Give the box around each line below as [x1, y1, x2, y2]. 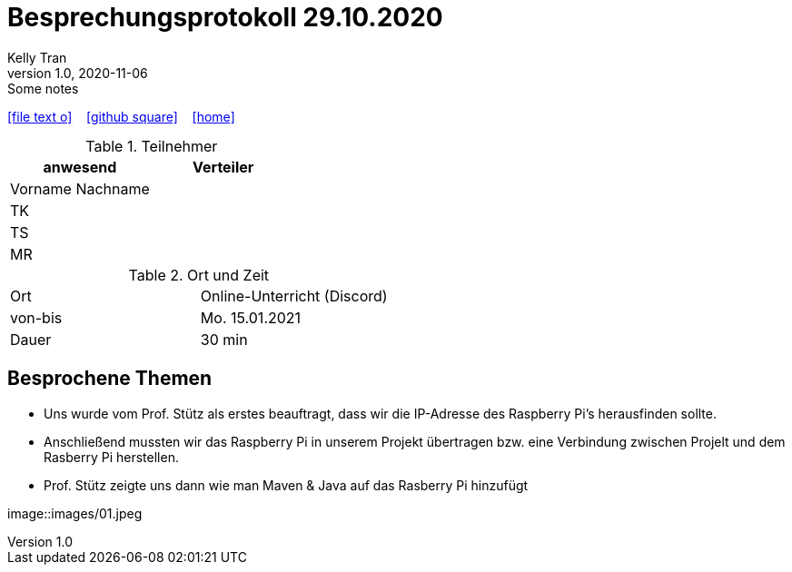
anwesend [43, 157, 117, 176]
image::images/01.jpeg [7, 505, 143, 521]
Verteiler [193, 157, 254, 176]
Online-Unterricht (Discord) [200, 286, 388, 305]
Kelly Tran [7, 49, 67, 65]
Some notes [7, 80, 79, 96]
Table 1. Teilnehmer [85, 136, 218, 155]
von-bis [10, 308, 63, 327]
